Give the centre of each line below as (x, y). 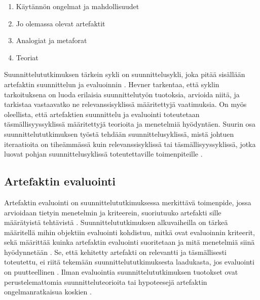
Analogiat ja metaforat (51, 40)
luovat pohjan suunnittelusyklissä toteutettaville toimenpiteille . (103, 154)
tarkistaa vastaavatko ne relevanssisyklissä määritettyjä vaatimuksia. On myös (125, 104)
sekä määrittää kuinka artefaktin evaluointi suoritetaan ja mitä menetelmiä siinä (129, 242)
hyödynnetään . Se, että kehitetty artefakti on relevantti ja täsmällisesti (115, 252)
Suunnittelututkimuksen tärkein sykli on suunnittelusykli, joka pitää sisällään (125, 74)
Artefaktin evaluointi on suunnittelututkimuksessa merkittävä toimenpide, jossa (128, 202)
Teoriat (27, 57)
